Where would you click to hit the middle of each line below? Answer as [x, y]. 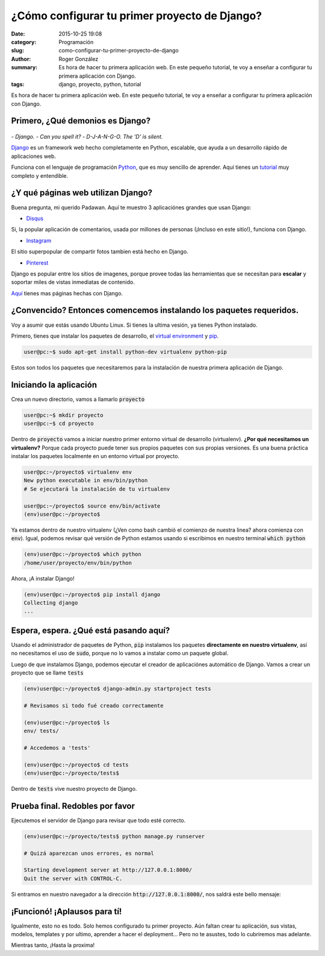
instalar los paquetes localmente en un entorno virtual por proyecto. [95, 456]
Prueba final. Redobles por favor [73, 806]
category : [24, 42]
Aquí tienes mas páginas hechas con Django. [67, 293]
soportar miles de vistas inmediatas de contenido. [73, 282]
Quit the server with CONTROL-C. [73, 878]
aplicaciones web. [34, 156]
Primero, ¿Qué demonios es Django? [81, 121]
